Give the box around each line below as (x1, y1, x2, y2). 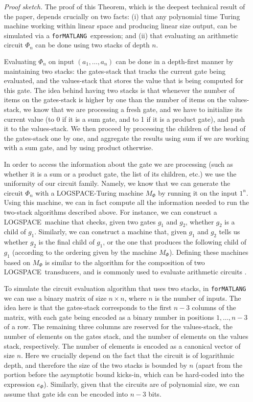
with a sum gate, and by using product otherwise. (4, 142, 153, 153)
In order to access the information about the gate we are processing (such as (4, 158, 233, 169)
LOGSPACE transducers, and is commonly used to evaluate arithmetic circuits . (4, 267, 247, 277)
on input (48, 56, 74, 67)
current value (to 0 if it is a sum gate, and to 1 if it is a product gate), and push (4, 113, 245, 124)
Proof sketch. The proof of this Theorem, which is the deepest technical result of (4, 1, 245, 11)
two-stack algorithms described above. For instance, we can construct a (4, 206, 217, 217)
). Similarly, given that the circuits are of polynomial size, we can (44, 379, 240, 389)
